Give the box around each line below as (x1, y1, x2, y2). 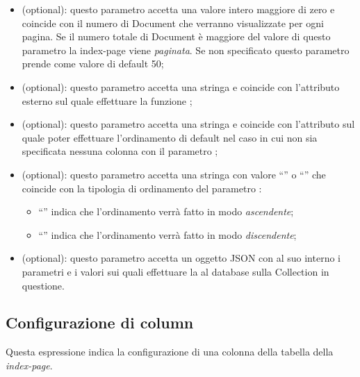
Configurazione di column (6, 312, 194, 333)
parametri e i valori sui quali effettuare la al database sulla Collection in (22, 264, 329, 278)
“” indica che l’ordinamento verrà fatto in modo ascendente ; (38, 204, 294, 219)
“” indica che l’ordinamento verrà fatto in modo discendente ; (38, 227, 297, 242)
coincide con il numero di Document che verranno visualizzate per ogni (22, 15, 324, 30)
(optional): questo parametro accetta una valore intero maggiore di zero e (22, 2, 335, 16)
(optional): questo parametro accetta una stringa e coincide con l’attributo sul (22, 117, 355, 131)
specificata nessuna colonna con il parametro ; (22, 144, 218, 158)
